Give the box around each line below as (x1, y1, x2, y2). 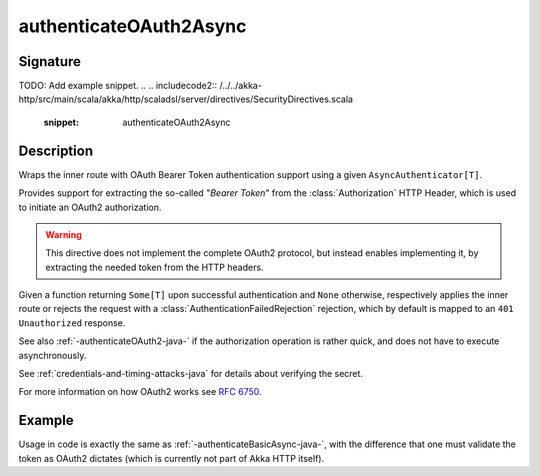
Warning (45, 228, 82, 240)
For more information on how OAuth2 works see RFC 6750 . (18, 386, 262, 398)
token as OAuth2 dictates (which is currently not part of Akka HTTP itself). (18, 452, 325, 464)
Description (18, 142, 94, 159)
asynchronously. (18, 349, 87, 361)
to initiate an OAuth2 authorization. (18, 201, 162, 213)
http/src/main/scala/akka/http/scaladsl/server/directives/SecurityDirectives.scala (18, 93, 354, 105)
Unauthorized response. (18, 316, 126, 329)
